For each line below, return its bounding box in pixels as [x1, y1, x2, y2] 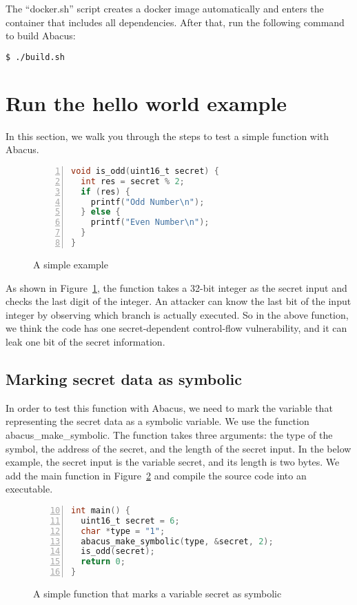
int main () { [71, 505, 130, 515]
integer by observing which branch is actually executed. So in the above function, [6, 307, 349, 321]
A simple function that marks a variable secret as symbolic [33, 586, 282, 601]
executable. [6, 482, 53, 496]
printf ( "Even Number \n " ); [90, 217, 210, 228]
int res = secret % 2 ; [81, 176, 185, 186]
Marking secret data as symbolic [6, 368, 243, 389]
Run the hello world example [6, 88, 287, 117]
